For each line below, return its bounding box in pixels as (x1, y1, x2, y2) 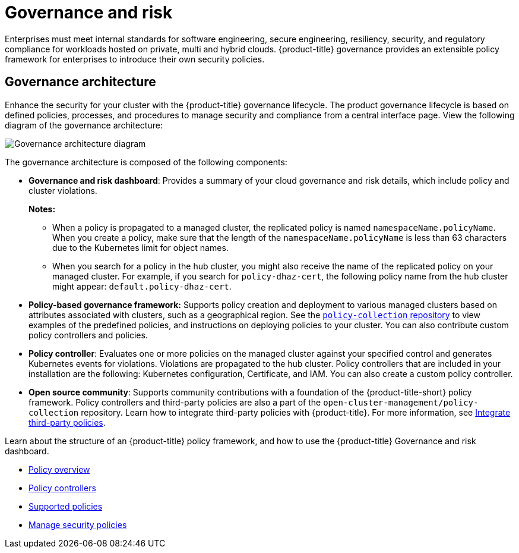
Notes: (29, 203, 56, 214)
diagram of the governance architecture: (5, 120, 163, 130)
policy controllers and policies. (29, 329, 148, 340)
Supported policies (29, 501, 103, 511)
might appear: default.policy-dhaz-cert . (52, 281, 232, 291)
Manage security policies (29, 519, 127, 530)
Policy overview (29, 464, 90, 475)
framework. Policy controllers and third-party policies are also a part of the (29, 397, 321, 407)
